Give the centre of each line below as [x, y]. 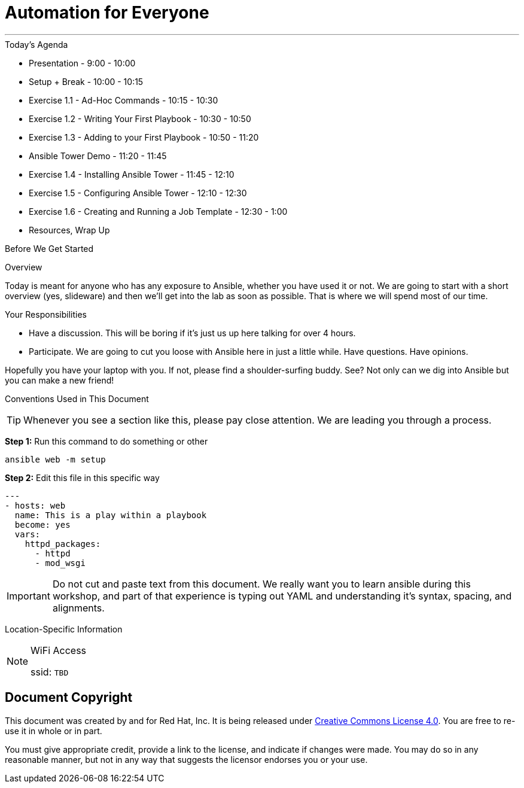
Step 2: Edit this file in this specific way [82, 477]
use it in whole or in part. [54, 731]
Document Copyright [69, 698]
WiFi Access [59, 650]
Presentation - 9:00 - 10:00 [82, 63]
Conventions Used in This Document [77, 398]
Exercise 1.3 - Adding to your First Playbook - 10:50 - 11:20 [144, 137]
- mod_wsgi [60, 563]
